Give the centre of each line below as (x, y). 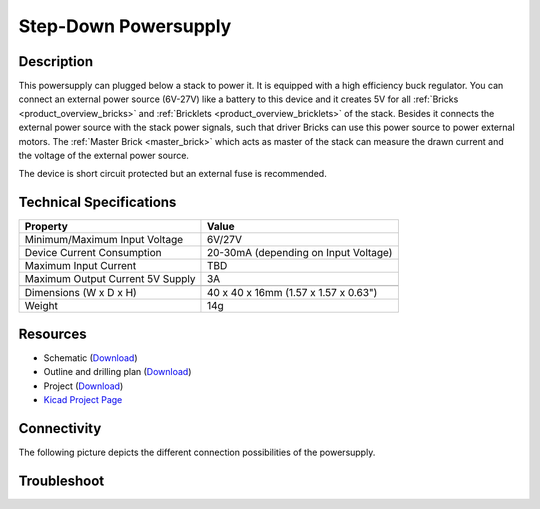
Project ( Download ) (83, 386)
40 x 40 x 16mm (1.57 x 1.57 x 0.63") (292, 293)
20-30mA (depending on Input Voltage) (299, 253)
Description (56, 61)
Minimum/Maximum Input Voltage (104, 240)
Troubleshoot (61, 480)
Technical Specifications (97, 202)
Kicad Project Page (83, 399)
